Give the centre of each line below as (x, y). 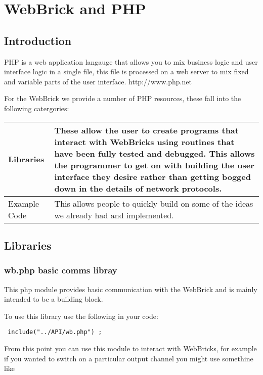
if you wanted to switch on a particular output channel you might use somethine (129, 358)
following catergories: (37, 108)
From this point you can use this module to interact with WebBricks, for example (130, 348)
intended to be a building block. (54, 299)
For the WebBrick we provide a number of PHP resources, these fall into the (123, 98)
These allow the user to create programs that (146, 130)
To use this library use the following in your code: (81, 316)
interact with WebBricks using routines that (144, 142)
